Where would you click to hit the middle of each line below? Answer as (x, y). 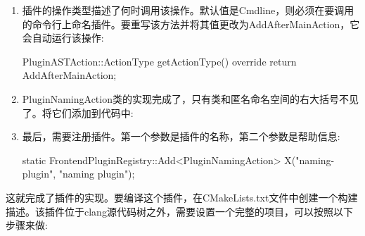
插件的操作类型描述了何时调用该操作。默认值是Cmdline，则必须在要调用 (188, 10)
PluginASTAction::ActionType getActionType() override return (159, 61)
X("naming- (309, 160)
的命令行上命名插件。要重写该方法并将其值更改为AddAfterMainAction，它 (191, 24)
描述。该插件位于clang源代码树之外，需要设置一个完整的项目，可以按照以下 (179, 211)
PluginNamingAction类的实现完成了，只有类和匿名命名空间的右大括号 (180, 98)
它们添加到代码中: (92, 112)
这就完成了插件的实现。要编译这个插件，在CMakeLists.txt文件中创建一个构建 (182, 197)
